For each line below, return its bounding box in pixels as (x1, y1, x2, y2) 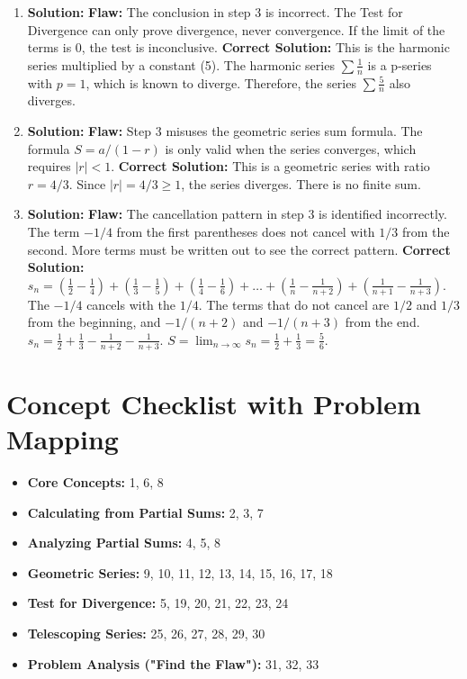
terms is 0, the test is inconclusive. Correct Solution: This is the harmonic (27, 38, 450, 57)
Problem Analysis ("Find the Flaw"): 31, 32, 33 (27, 654, 319, 673)
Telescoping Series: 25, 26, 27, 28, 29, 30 (27, 624, 265, 643)
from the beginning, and (27, 312, 161, 331)
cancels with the (86, 294, 175, 313)
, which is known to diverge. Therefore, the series (85, 73, 356, 92)
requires (27, 157, 71, 176)
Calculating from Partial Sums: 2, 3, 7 (27, 502, 264, 521)
